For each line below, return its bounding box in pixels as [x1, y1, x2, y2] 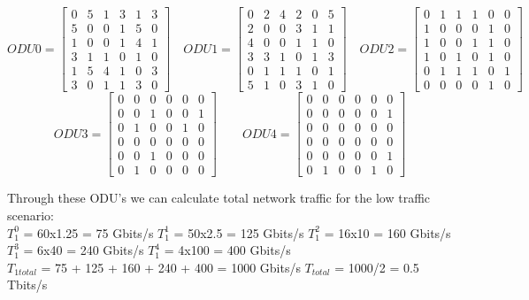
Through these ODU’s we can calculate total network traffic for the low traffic [7, 188, 431, 207]
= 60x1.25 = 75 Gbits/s [23, 223, 154, 242]
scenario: [7, 205, 55, 224]
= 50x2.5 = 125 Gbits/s [173, 223, 304, 242]
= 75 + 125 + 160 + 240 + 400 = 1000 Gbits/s [41, 258, 301, 276]
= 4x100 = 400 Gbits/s [164, 241, 291, 259]
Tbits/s [7, 275, 48, 294]
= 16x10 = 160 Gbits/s [324, 223, 451, 242]
